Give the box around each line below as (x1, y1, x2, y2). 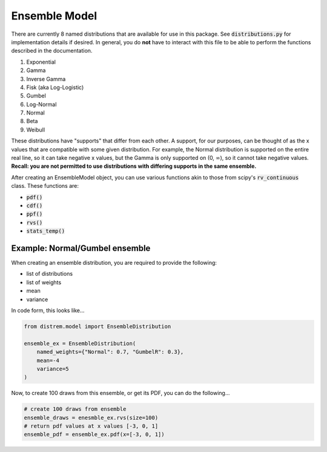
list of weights (26, 279, 62, 286)
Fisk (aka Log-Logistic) (26, 84, 84, 91)
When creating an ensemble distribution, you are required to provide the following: (11, 259, 217, 267)
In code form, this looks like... (11, 307, 85, 314)
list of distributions (26, 270, 73, 278)
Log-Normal (26, 101, 57, 108)
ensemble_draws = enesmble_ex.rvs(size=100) (24, 414, 159, 421)
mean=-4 (36, 357, 60, 364)
